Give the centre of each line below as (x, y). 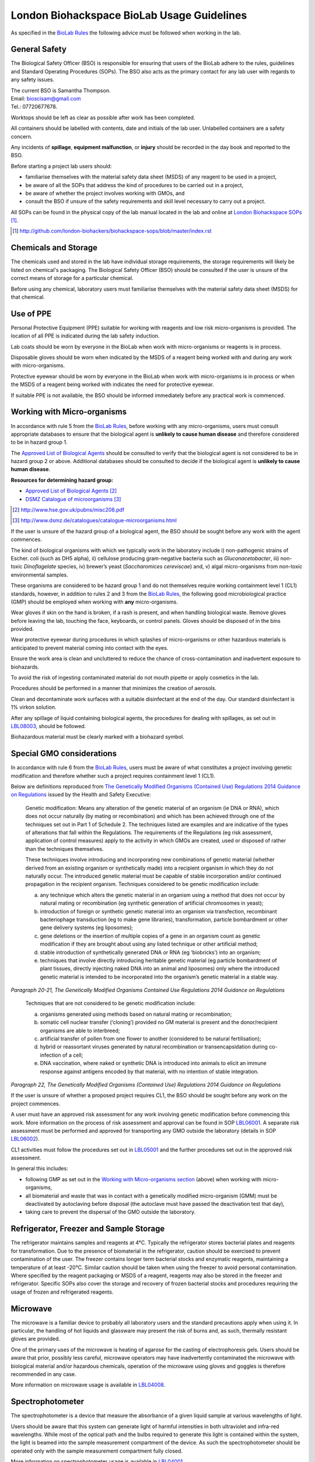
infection (50, 1055)
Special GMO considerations (64, 754)
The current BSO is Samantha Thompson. (61, 90)
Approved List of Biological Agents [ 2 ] (71, 491)
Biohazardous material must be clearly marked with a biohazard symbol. (98, 737)
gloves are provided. (36, 1339)
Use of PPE (31, 314)
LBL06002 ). (25, 1139)
